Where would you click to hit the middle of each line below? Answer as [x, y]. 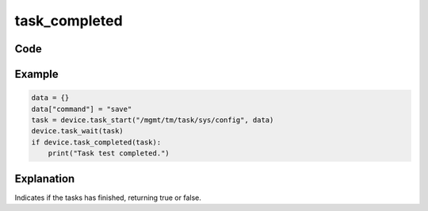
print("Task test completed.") [109, 153]
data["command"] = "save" [82, 109]
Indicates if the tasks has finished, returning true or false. [108, 198]
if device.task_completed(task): [96, 142]
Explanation [45, 178]
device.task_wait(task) [78, 131]
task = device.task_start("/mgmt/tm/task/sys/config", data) [153, 120]
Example [36, 74]
